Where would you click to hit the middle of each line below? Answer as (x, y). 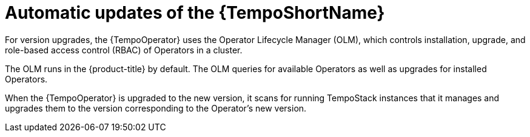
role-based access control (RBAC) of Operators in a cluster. (124, 50)
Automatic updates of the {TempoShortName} (195, 13)
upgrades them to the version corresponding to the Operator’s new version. (156, 108)
